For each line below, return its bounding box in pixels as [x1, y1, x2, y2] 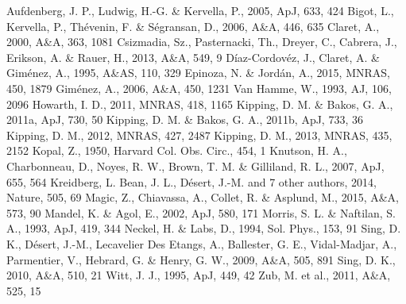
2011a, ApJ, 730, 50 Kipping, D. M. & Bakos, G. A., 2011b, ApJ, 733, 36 [6, 111, 363, 128]
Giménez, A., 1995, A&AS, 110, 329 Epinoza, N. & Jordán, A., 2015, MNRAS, [6, 64, 390, 81]
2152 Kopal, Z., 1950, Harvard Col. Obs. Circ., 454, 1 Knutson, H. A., [6, 142, 347, 159]
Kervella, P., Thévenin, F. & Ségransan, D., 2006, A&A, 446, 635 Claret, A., [6, 17, 380, 34]
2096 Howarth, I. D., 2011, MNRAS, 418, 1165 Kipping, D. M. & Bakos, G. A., [6, 95, 393, 112]
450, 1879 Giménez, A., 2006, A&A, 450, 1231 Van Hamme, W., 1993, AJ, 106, [6, 79, 392, 96]
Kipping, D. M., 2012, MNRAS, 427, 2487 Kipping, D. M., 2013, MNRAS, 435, [6, 126, 392, 143]
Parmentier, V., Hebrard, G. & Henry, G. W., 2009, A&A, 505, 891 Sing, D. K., [6, 251, 396, 267]
